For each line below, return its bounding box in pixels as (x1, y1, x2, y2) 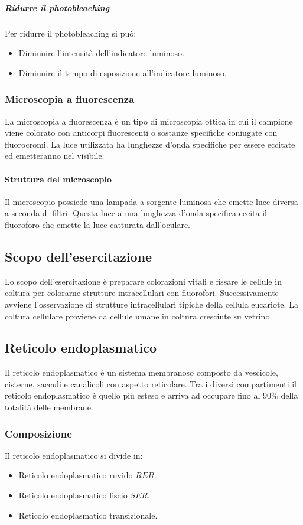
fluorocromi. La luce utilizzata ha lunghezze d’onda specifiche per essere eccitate (5, 138, 295, 150)
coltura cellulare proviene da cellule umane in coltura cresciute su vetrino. (5, 309, 272, 322)
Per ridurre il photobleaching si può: (5, 27, 136, 39)
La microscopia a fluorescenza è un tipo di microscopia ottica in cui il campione (5, 115, 293, 127)
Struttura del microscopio (5, 172, 112, 185)
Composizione (5, 426, 72, 441)
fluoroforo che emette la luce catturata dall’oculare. (5, 218, 190, 230)
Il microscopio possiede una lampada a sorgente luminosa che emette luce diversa (5, 195, 298, 207)
